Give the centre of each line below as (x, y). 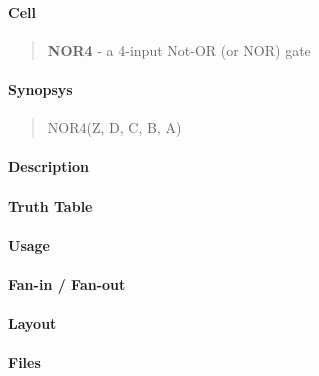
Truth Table (50, 205)
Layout (32, 323)
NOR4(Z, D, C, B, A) (114, 127)
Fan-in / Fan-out (67, 283)
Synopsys (40, 88)
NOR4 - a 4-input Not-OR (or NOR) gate (179, 49)
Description (49, 166)
